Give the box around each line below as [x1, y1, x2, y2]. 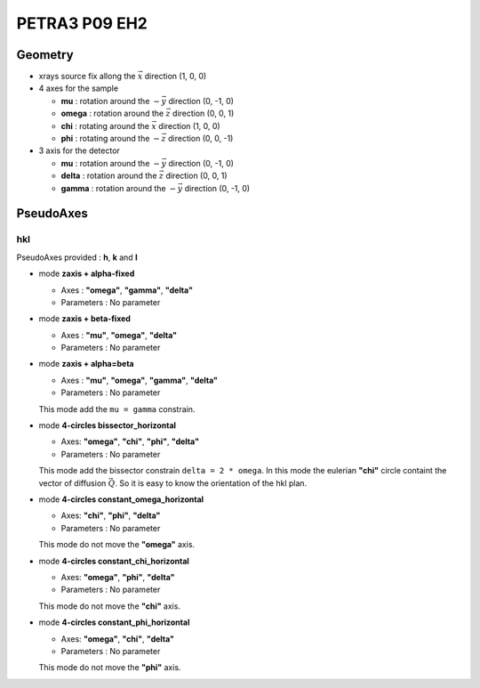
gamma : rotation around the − [60, 182, 177, 193]
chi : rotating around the [60, 120, 150, 131]
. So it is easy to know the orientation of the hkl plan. [115, 477, 308, 489]
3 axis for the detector [38, 145, 120, 156]
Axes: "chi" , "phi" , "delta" [60, 510, 161, 521]
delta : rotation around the [60, 170, 157, 182]
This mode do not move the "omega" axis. [38, 539, 196, 550]
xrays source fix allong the [38, 71, 136, 82]
